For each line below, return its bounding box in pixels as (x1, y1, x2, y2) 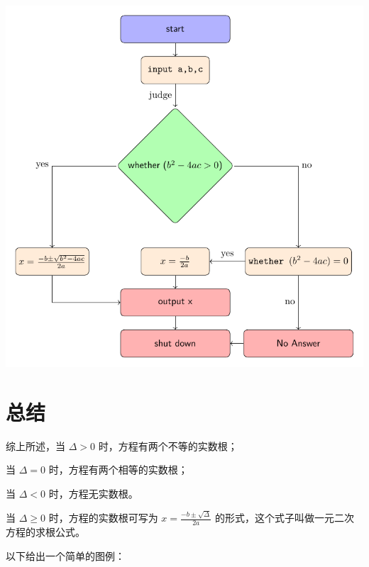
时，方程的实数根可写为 (48, 510, 158, 525)
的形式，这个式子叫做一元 (215, 510, 335, 525)
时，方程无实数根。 (48, 485, 138, 500)
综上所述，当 (6, 438, 65, 453)
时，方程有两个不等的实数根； (98, 438, 238, 453)
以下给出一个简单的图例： (6, 548, 125, 563)
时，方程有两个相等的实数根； (48, 462, 188, 477)
